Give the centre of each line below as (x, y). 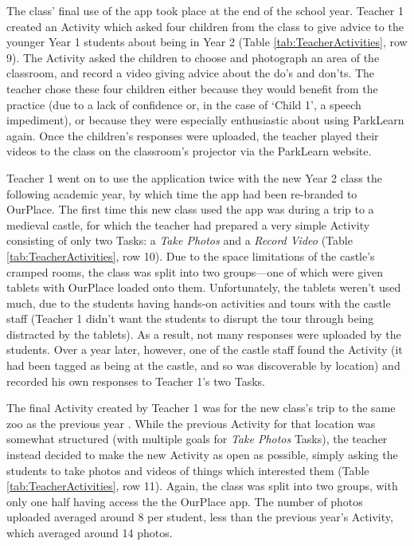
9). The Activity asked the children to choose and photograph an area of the (193, 57)
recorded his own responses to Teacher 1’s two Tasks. (136, 381)
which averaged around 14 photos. (90, 532)
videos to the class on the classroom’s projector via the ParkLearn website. (189, 151)
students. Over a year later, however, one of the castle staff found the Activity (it (205, 350)
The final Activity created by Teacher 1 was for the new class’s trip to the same (201, 408)
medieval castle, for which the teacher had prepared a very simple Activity (188, 224)
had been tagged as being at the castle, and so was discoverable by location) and (203, 365)
